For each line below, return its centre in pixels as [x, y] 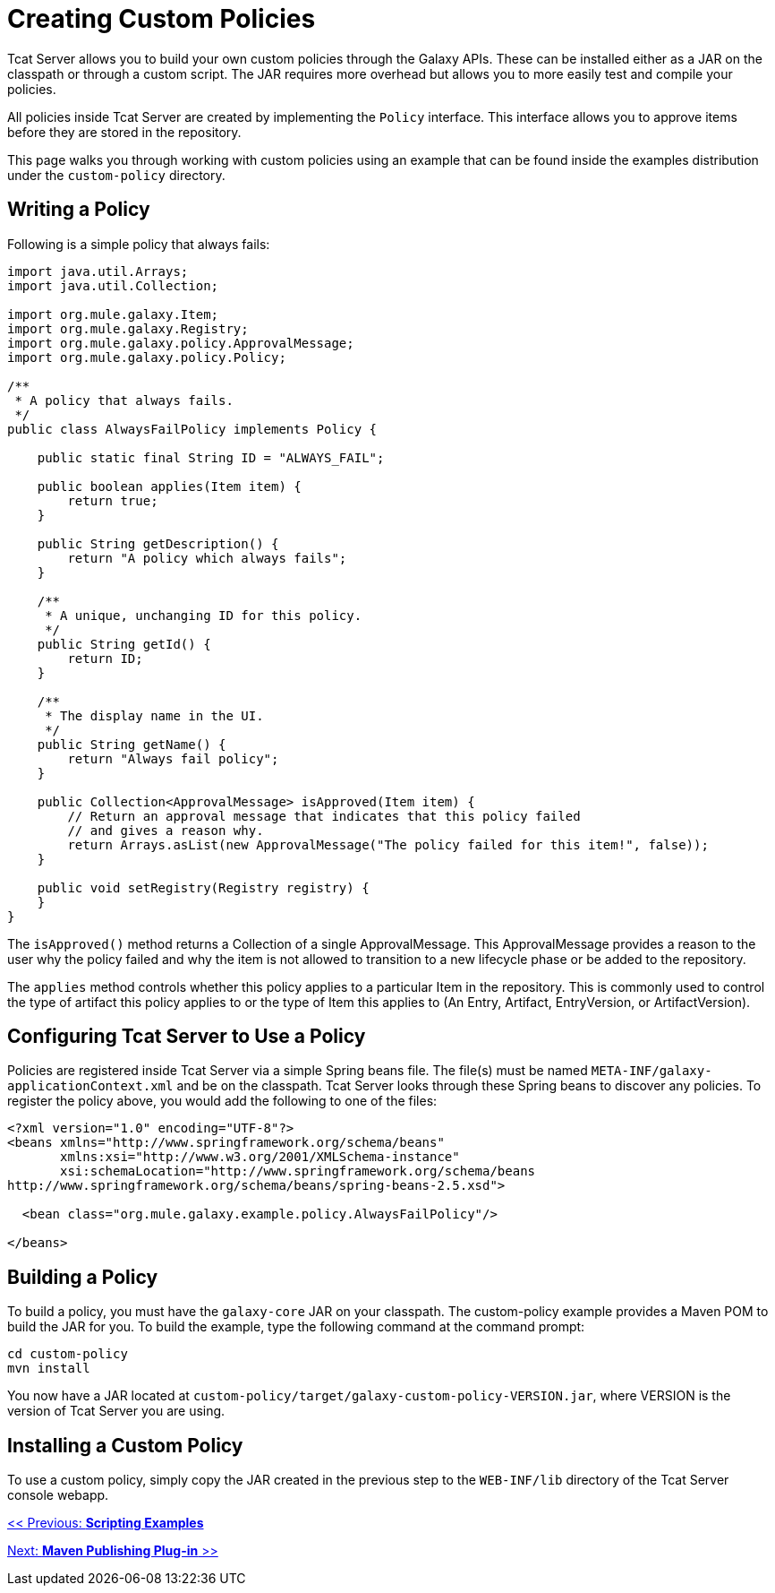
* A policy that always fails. [124, 400]
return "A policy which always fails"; [207, 558]
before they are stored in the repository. [124, 132]
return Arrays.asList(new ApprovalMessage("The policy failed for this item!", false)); [388, 844]
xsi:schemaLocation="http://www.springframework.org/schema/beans [298, 1171]
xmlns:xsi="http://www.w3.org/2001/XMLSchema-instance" [260, 1157]
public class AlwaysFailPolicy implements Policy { [192, 429]
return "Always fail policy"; [173, 758]
